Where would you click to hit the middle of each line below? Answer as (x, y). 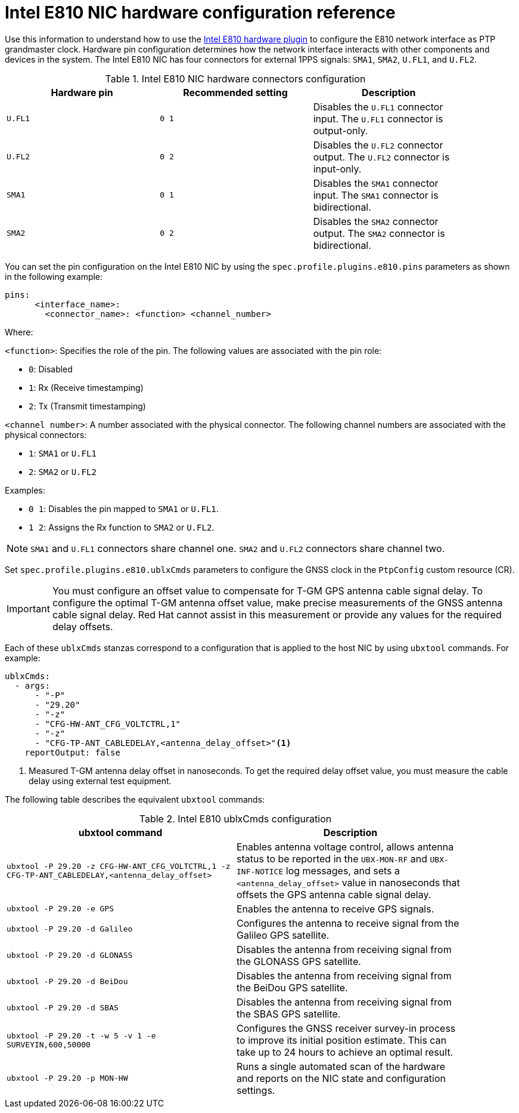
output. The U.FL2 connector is (381, 157)
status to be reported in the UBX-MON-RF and (332, 858)
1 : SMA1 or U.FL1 (63, 453)
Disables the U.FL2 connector (378, 145)
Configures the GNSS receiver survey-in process (346, 1028)
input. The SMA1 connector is (376, 195)
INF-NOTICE (260, 871)
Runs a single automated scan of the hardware (341, 1066)
